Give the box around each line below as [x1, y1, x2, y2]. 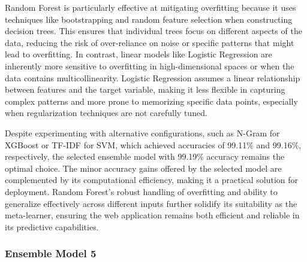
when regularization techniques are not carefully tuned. [5, 106, 207, 119]
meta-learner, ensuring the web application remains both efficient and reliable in [5, 209, 300, 221]
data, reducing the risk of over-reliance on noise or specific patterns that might [5, 36, 294, 48]
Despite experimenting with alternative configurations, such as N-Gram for [5, 126, 280, 139]
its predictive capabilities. [5, 220, 99, 233]
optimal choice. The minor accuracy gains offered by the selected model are [5, 162, 282, 174]
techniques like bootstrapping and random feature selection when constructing [5, 13, 293, 25]
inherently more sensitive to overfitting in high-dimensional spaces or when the [5, 59, 294, 72]
